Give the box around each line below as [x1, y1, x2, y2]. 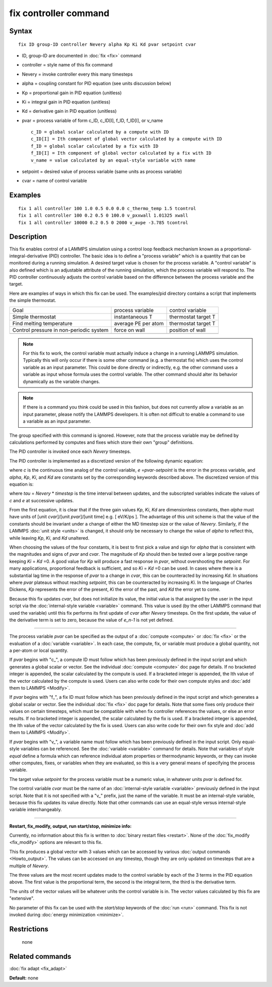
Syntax [9, 27, 32, 35]
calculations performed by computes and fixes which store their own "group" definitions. [9, 439, 194, 445]
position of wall [169, 326, 206, 334]
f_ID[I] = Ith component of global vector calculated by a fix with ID [31, 150, 212, 156]
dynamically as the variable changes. [23, 378, 100, 384]
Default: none [9, 975, 39, 981]
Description [9, 232, 47, 241]
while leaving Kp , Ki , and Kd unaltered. [9, 535, 90, 541]
